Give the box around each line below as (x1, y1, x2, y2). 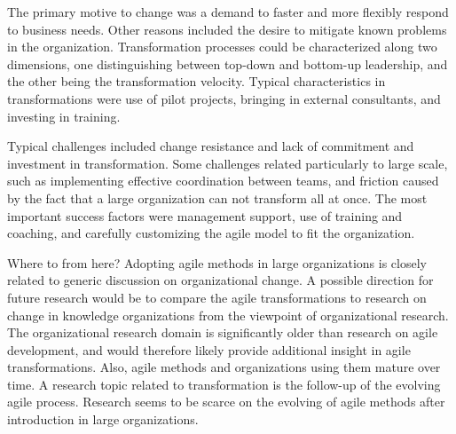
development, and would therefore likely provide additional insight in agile (7, 340, 411, 359)
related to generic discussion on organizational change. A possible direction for (7, 271, 434, 289)
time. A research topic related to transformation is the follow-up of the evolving (7, 375, 441, 393)
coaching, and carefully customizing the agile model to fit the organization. (7, 224, 415, 242)
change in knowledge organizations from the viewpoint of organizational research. (7, 305, 449, 324)
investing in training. (7, 107, 121, 125)
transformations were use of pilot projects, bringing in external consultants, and (7, 89, 441, 107)
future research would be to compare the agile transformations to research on (7, 288, 427, 306)
